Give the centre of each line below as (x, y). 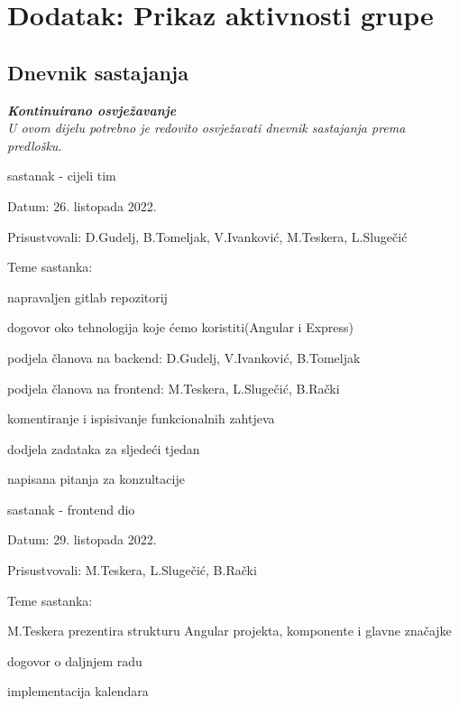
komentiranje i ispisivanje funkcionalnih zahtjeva (141, 418)
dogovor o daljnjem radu (75, 660)
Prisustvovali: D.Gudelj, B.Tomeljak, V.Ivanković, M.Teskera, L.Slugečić (207, 236)
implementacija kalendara (78, 691)
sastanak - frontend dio (71, 509)
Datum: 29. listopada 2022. (82, 539)
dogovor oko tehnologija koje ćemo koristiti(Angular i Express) (181, 327)
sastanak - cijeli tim (62, 176)
